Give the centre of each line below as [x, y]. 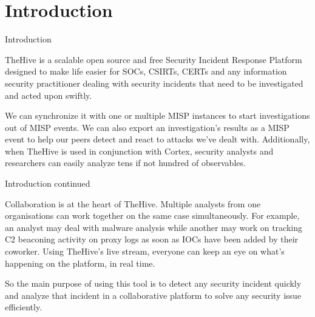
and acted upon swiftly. [49, 95]
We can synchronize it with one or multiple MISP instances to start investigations [157, 115]
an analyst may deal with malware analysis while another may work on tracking [154, 227]
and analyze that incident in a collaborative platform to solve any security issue [153, 295]
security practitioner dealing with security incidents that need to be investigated [154, 83]
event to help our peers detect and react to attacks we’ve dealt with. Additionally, [157, 139]
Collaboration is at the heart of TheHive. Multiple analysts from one [133, 203]
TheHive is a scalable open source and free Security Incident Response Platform [154, 59]
